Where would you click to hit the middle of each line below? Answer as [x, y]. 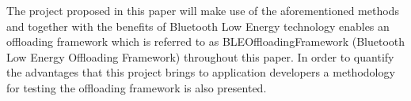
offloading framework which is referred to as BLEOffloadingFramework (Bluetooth [206, 41]
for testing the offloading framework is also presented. [137, 87]
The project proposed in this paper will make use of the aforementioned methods [203, 10]
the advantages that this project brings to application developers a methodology [201, 72]
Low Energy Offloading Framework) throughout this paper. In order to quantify [200, 56]
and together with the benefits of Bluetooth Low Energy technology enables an [198, 26]
